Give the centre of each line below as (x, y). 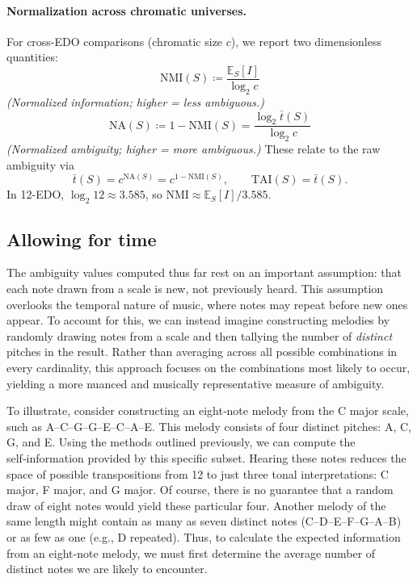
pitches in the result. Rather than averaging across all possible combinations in (202, 352)
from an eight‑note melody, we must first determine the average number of (191, 553)
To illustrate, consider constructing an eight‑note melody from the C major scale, (208, 410)
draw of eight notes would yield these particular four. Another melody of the (196, 505)
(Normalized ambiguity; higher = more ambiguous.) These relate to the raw (194, 149)
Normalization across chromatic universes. (127, 10)
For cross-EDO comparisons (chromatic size (115, 41)
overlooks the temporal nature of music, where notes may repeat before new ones (207, 304)
